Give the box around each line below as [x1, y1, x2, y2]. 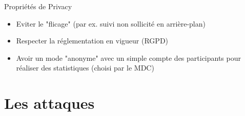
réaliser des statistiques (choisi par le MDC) [16, 62, 154, 73]
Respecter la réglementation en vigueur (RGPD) [16, 35, 169, 46]
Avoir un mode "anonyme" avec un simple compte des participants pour [16, 52, 241, 63]
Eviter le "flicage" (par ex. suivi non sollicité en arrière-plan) [16, 18, 206, 29]
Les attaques [4, 92, 95, 113]
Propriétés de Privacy [4, 1, 72, 11]
